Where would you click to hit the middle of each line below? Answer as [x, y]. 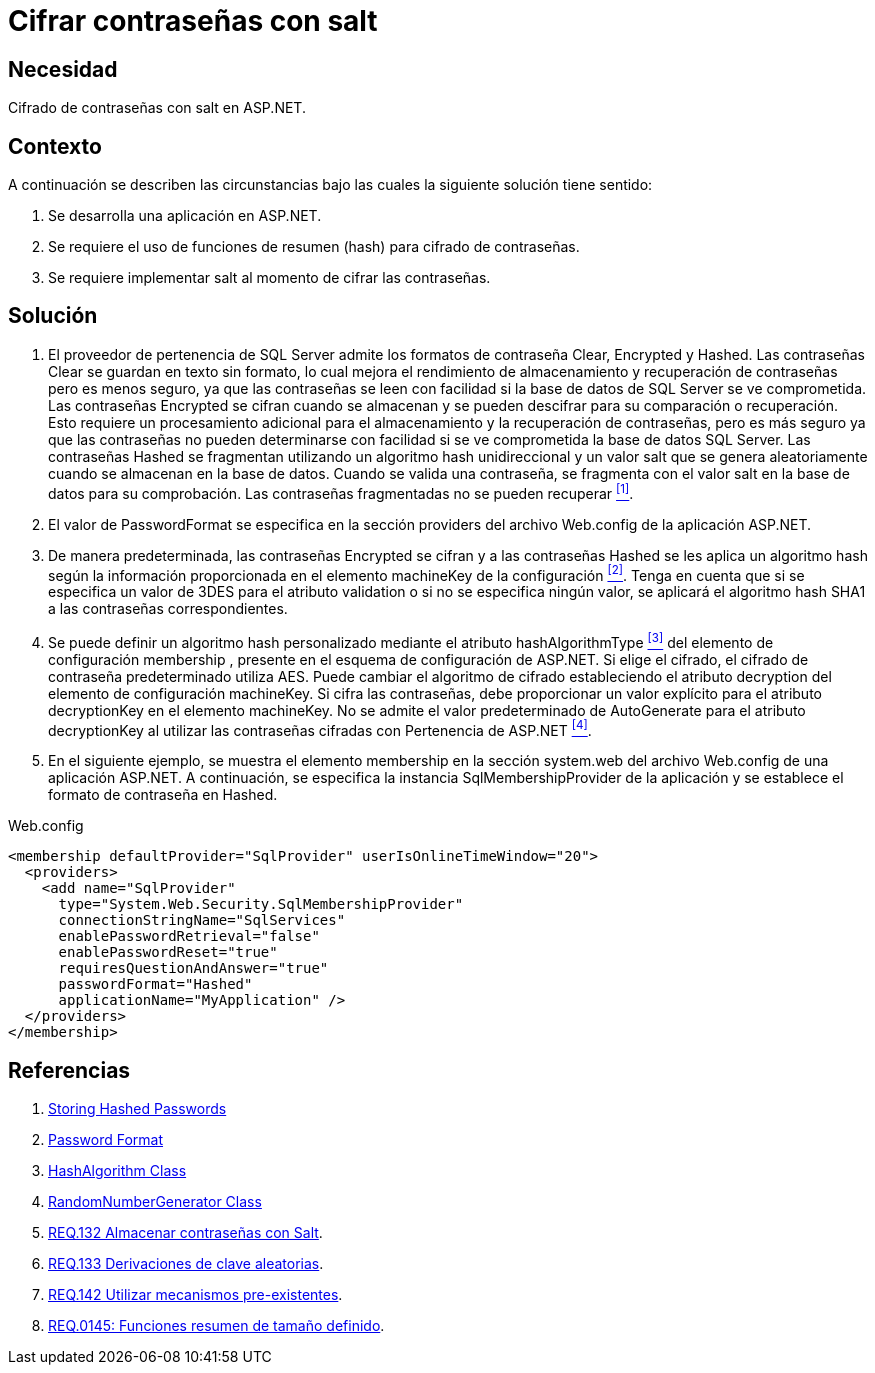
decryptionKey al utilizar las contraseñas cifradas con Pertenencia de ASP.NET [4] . [320, 728]
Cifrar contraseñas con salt [193, 21]
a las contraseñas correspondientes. [168, 609]
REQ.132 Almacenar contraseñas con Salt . [185, 1233]
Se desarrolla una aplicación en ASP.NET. [185, 216]
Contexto [55, 146]
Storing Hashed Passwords [137, 1109]
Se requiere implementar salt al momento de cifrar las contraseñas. [269, 278]
